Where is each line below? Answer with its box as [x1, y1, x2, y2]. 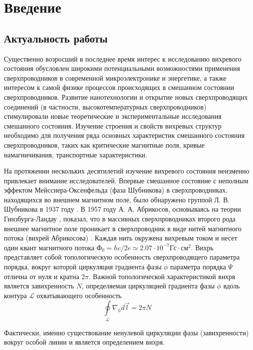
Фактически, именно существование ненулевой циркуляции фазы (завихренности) [4, 327, 249, 337]
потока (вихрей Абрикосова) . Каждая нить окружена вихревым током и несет [4, 233, 237, 243]
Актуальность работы [4, 30, 108, 45]
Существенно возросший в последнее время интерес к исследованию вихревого [4, 53, 242, 64]
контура [4, 290, 27, 300]
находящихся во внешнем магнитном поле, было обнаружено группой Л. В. [4, 194, 230, 204]
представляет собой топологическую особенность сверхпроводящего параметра [4, 252, 240, 262]
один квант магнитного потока [4, 242, 94, 252]
